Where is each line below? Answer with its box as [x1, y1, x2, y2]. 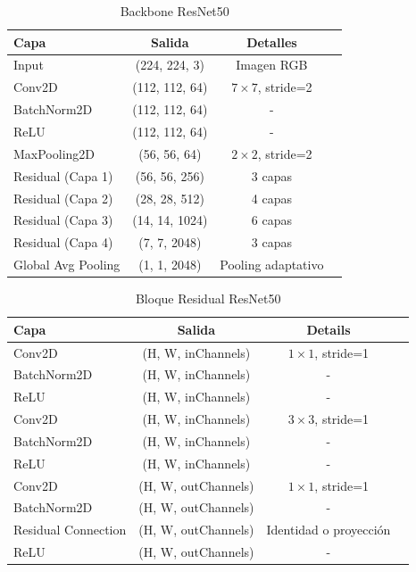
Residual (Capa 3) [13, 211, 113, 229]
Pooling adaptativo [220, 255, 324, 274]
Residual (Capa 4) [13, 233, 113, 252]
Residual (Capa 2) [13, 188, 113, 207]
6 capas [251, 211, 292, 229]
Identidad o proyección [266, 520, 391, 539]
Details [306, 319, 351, 338]
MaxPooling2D [13, 144, 96, 162]
